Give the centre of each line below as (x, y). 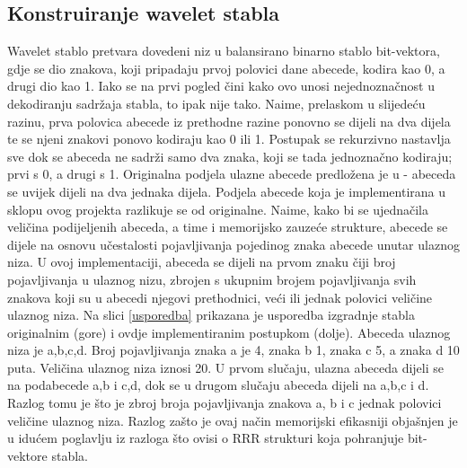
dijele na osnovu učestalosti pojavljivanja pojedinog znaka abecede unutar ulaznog (233, 244)
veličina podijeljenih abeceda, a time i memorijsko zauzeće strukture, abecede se (228, 227)
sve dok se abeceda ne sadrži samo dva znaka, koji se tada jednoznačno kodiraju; (230, 156)
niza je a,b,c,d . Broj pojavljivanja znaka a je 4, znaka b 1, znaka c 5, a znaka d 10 (233, 350)
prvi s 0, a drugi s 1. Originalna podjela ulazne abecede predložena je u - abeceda (232, 174)
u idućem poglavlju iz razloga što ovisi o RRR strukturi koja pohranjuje (206, 438)
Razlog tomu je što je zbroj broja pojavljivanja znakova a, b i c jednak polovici (225, 403)
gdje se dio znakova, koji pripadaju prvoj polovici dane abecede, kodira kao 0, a (226, 68)
